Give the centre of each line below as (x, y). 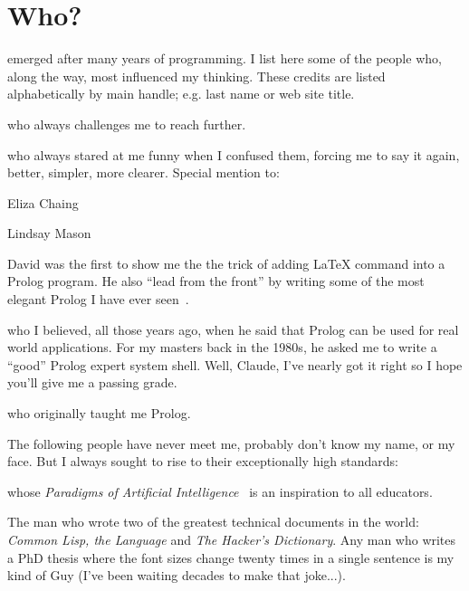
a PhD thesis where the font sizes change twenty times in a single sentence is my (231, 557)
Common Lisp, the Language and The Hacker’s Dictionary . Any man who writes (232, 539)
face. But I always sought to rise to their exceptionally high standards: (203, 461)
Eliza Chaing (43, 202)
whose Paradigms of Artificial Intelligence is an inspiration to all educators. (220, 491)
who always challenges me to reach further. (127, 124)
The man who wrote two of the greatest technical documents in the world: (213, 522)
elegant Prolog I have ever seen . (98, 299)
